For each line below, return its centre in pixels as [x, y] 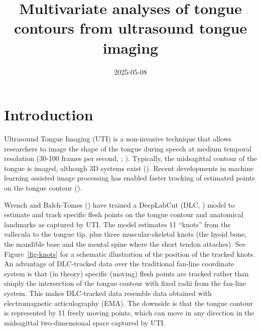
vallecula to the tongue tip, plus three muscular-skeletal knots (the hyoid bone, [125, 234]
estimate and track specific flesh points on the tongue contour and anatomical [124, 214]
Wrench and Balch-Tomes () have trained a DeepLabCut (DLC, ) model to [119, 204]
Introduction [49, 115]
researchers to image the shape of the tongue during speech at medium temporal [128, 148]
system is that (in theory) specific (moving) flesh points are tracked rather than [126, 273]
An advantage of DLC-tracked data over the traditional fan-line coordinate [119, 264]
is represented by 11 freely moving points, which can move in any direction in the [129, 313]
